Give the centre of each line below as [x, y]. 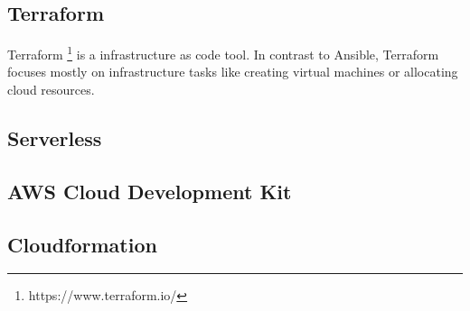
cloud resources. [51, 90]
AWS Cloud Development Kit [150, 191]
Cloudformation [82, 244]
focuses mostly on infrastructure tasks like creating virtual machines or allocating [233, 72]
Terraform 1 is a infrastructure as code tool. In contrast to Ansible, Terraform [223, 53]
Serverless [55, 138]
